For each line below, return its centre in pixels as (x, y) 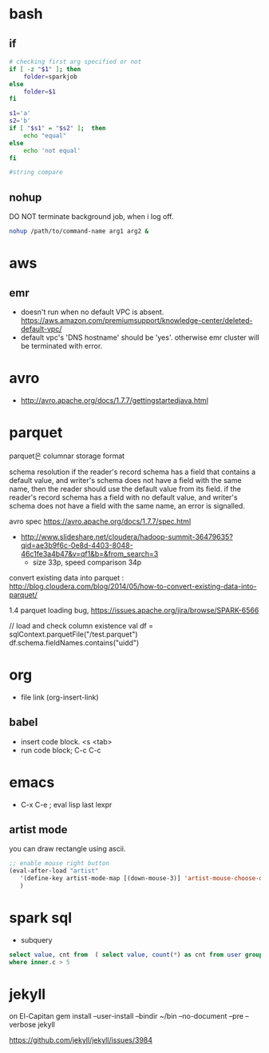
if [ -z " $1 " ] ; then (45, 69)
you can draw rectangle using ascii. (67, 849)
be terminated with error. (61, 345)
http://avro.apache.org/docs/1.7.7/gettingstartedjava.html (114, 400)
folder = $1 (40, 92)
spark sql (41, 918)
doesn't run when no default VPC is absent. (92, 312)
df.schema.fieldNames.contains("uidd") (74, 642)
